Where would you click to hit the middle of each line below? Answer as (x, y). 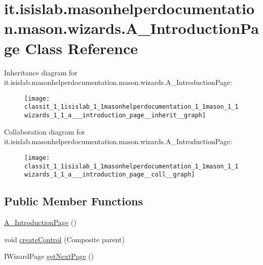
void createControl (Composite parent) (64, 239)
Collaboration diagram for (45, 131)
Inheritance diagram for (41, 72)
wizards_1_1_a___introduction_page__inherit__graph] (115, 115)
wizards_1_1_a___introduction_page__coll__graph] (110, 175)
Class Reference (82, 48)
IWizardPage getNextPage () (49, 256)
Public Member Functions (73, 201)
